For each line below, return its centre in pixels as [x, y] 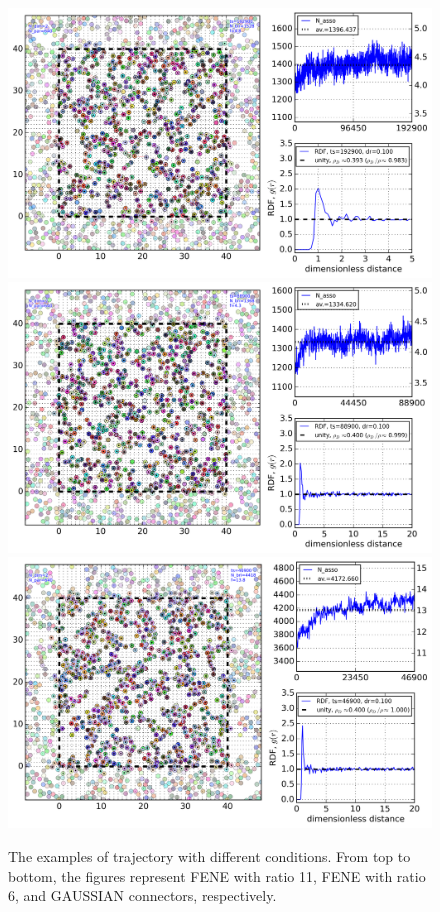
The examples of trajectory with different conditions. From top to [209, 855]
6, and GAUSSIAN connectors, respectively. [142, 895]
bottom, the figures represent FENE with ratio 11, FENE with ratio [217, 875]
